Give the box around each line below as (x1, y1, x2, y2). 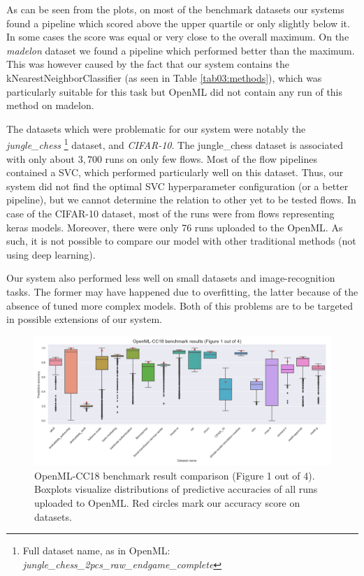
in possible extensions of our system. (6, 312, 162, 326)
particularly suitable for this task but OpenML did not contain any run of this (6, 84, 343, 99)
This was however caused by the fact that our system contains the (6, 57, 289, 71)
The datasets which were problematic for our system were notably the (6, 121, 306, 136)
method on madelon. (6, 98, 94, 113)
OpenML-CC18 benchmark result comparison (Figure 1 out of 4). (34, 468, 315, 482)
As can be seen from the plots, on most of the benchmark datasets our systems (6, 2, 344, 16)
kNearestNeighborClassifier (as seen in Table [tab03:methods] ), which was (6, 70, 322, 85)
